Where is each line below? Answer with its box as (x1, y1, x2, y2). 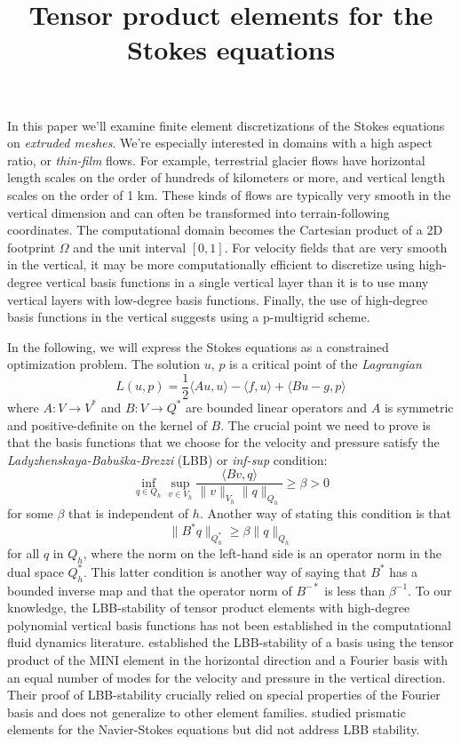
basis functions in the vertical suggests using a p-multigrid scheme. (7, 308, 370, 326)
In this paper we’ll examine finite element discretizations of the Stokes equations (7, 116, 445, 134)
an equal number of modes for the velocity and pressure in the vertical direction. (7, 668, 446, 686)
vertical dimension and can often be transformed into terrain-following (7, 203, 390, 221)
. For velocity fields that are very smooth (224, 237, 448, 256)
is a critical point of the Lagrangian (229, 355, 422, 373)
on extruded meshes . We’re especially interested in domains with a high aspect (7, 133, 433, 152)
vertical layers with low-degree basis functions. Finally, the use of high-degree (7, 290, 428, 308)
